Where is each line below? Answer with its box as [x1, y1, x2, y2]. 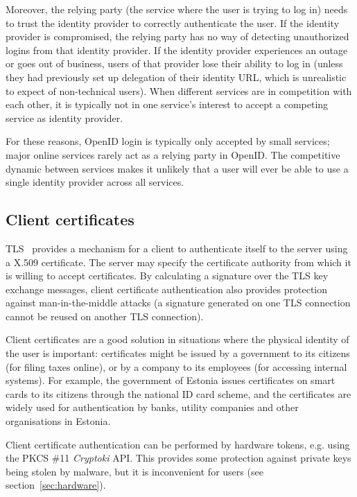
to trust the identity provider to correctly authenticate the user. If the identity [6, 15, 340, 30]
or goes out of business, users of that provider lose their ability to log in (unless [6, 56, 343, 71]
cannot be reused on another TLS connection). [6, 308, 204, 323]
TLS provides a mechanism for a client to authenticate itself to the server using [6, 241, 348, 255]
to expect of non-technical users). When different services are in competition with [6, 83, 352, 98]
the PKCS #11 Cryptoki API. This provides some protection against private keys [6, 451, 351, 465]
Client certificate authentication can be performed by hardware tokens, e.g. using [6, 437, 350, 451]
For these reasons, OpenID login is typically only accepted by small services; [6, 134, 330, 148]
